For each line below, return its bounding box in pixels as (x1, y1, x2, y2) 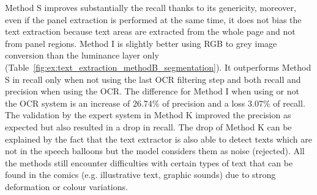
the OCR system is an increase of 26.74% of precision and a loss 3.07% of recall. (5, 96, 305, 109)
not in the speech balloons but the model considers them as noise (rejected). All (5, 144, 305, 157)
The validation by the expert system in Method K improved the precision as (5, 108, 291, 121)
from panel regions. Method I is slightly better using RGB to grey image (5, 37, 277, 49)
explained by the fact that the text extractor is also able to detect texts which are (5, 132, 312, 145)
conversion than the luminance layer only (5, 49, 159, 62)
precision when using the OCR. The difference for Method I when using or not (5, 85, 299, 97)
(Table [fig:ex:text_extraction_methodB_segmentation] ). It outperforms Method (5, 60, 311, 73)
